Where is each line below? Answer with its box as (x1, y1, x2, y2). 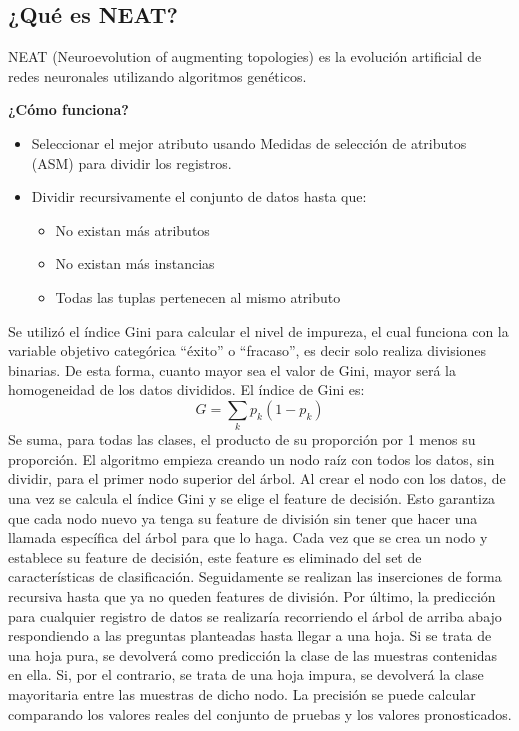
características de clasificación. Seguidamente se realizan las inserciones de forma (8, 566, 502, 587)
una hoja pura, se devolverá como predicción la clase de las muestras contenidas (8, 644, 498, 665)
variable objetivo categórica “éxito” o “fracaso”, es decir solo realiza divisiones (8, 340, 487, 361)
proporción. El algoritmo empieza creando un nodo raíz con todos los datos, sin (8, 448, 495, 469)
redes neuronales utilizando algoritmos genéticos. (8, 65, 307, 86)
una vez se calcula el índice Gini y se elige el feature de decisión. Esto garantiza (8, 488, 496, 509)
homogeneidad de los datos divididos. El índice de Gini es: (8, 379, 365, 400)
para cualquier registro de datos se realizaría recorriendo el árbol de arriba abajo (8, 605, 502, 626)
